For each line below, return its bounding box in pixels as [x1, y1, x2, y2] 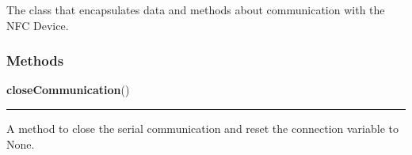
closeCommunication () [6, 81, 130, 98]
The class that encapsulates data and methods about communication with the [6, 2, 385, 17]
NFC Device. [6, 17, 69, 33]
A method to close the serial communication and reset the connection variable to [6, 120, 399, 136]
